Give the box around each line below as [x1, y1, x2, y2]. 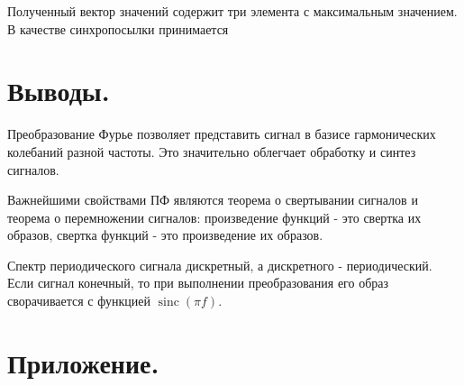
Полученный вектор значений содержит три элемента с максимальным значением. [7, 2, 458, 20]
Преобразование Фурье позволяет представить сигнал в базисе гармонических [7, 124, 436, 143]
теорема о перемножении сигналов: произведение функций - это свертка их [7, 207, 422, 226]
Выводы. [7, 72, 110, 109]
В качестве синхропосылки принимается [7, 19, 229, 38]
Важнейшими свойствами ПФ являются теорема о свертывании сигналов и [7, 190, 418, 209]
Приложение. [7, 344, 159, 381]
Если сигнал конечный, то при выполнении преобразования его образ [7, 273, 389, 292]
